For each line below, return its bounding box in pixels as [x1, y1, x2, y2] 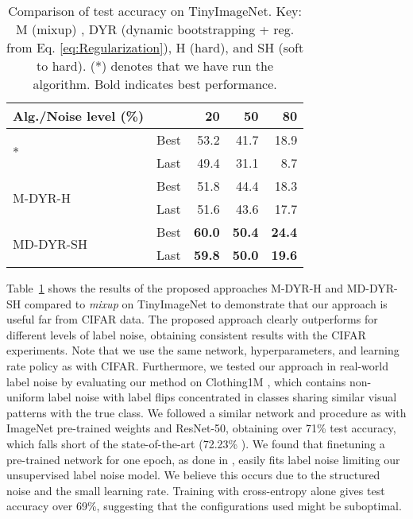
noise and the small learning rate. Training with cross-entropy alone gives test [6, 482, 385, 498]
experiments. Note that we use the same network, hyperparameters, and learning [6, 342, 399, 358]
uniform [6, 389, 44, 405]
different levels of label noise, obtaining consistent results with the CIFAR [6, 326, 366, 343]
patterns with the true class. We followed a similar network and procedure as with [6, 404, 407, 420]
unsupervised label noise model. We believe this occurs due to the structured [6, 467, 380, 483]
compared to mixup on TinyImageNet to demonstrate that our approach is [24, 295, 388, 312]
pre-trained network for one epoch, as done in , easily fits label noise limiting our [6, 451, 400, 467]
